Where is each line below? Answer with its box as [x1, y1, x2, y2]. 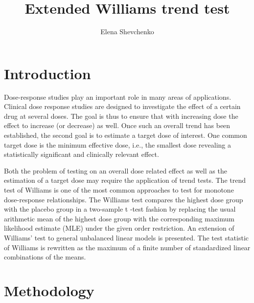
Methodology [4, 280, 94, 300]
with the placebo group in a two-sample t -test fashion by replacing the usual [4, 204, 236, 214]
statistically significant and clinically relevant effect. [4, 149, 159, 159]
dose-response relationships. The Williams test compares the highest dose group [4, 194, 243, 204]
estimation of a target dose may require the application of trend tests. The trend [4, 175, 246, 185]
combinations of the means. [4, 252, 86, 262]
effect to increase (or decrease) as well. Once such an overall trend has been [4, 120, 231, 130]
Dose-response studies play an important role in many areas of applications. [4, 91, 231, 102]
